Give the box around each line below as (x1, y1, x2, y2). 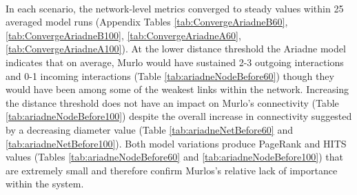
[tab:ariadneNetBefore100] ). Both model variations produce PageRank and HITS (6, 136, 347, 150)
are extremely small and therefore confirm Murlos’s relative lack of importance (6, 163, 338, 177)
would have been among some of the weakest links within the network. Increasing (6, 82, 349, 96)
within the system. (6, 176, 84, 191)
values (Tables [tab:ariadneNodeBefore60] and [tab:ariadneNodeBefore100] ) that (6, 150, 343, 164)
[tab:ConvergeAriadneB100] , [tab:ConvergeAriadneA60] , (6, 28, 241, 42)
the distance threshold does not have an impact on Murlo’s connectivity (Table (6, 95, 339, 110)
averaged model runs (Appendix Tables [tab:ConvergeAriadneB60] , (6, 14, 288, 29)
